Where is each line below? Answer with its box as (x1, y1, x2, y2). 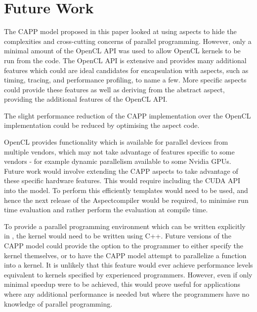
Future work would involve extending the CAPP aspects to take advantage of (4, 165, 238, 176)
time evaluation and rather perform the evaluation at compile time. (4, 204, 208, 215)
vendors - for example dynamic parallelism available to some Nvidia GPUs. (4, 156, 231, 166)
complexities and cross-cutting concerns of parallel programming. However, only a (4, 36, 252, 46)
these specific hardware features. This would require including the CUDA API (4, 175, 241, 186)
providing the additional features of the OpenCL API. (4, 94, 168, 104)
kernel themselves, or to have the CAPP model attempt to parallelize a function (4, 250, 247, 260)
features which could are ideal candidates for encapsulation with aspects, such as (4, 65, 249, 75)
